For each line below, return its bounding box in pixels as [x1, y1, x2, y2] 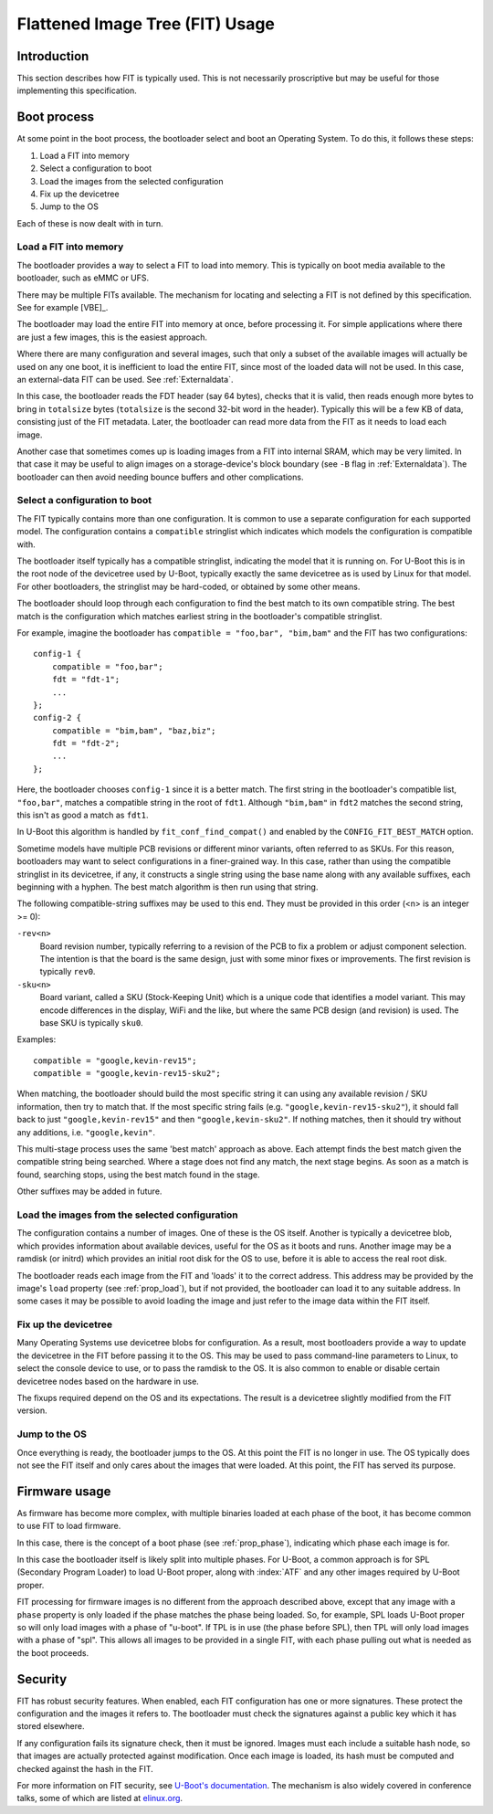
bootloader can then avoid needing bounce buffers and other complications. [16, 471, 304, 482]
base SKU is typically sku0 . [39, 1017, 143, 1028]
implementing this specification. [16, 85, 137, 96]
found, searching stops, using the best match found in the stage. [16, 1169, 260, 1180]
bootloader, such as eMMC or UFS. [16, 272, 150, 283]
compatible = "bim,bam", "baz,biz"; [51, 725, 216, 735]
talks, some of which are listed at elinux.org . [16, 1793, 183, 1804]
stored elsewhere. [16, 1721, 85, 1732]
